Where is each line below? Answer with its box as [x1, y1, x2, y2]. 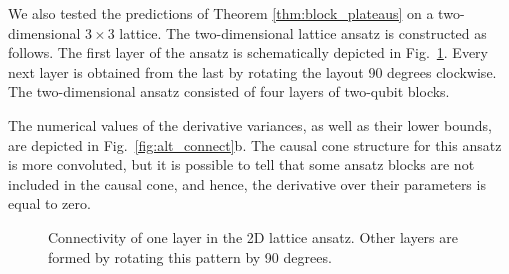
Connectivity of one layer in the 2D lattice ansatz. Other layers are [48, 226, 458, 247]
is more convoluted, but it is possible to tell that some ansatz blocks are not [8, 154, 475, 175]
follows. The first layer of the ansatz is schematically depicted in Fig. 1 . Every [8, 42, 488, 63]
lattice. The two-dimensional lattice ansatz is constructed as [119, 22, 487, 43]
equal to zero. [8, 193, 91, 214]
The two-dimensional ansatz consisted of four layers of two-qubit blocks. [8, 81, 450, 102]
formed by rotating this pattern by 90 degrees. [48, 246, 332, 267]
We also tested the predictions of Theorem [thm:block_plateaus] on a [8, 3, 434, 23]
